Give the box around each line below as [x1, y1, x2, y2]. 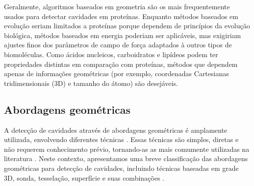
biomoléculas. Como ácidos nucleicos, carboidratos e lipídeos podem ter [4, 49, 218, 59]
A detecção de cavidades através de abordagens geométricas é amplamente [4, 124, 228, 135]
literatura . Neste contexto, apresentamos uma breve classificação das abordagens [4, 153, 248, 164]
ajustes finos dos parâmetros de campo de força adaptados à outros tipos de [4, 40, 232, 50]
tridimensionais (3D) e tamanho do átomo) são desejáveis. [4, 78, 178, 88]
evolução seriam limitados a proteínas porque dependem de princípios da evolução [4, 21, 250, 31]
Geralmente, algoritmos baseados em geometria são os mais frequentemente [4, 1, 230, 11]
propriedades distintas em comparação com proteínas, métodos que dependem [4, 59, 238, 69]
